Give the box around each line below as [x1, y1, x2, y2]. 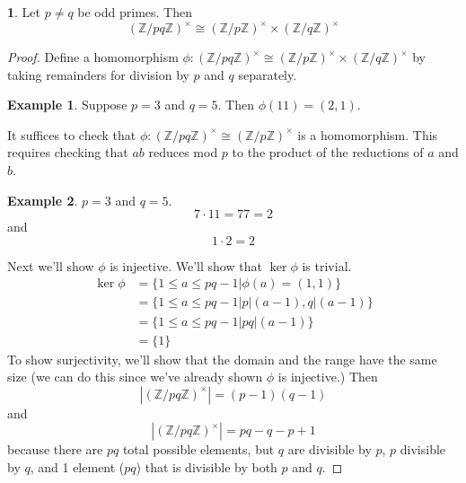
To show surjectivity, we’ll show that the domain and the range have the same [7, 349, 437, 368]
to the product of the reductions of [232, 143, 424, 162]
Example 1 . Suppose [7, 95, 127, 114]
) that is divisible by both [136, 457, 277, 476]
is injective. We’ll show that [110, 256, 262, 275]
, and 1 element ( [30, 457, 125, 476]
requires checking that [7, 143, 128, 162]
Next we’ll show [7, 256, 94, 275]
